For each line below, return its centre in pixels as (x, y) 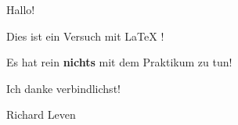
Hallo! (21, 9)
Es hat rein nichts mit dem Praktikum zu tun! (119, 62)
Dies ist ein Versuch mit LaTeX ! (85, 36)
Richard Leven (41, 114)
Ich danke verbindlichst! (63, 88)
